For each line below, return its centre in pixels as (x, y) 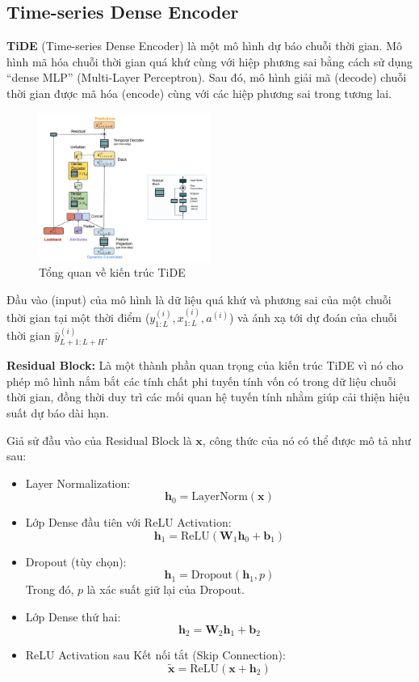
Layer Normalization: (78, 483)
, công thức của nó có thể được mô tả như (306, 440)
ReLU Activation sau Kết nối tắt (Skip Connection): (155, 655)
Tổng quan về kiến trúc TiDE (112, 272)
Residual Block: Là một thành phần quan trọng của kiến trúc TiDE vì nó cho (205, 365)
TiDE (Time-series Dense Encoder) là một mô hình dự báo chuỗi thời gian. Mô (205, 46)
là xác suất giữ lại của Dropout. (166, 589)
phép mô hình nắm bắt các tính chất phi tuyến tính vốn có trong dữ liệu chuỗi (201, 381)
